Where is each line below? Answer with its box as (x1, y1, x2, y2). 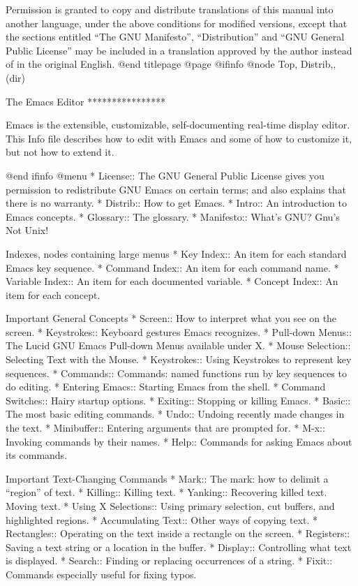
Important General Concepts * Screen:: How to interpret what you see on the (6, 311, 337, 325)
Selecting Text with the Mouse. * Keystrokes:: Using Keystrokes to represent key (6, 352, 352, 367)
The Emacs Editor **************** (6, 94, 166, 108)
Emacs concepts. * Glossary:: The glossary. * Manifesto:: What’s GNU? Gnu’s (6, 209, 340, 224)
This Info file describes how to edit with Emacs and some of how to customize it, (6, 131, 352, 145)
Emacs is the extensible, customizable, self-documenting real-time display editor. (6, 117, 350, 132)
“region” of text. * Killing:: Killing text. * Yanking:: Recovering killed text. (6, 485, 327, 499)
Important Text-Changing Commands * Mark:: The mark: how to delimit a (6, 471, 329, 485)
